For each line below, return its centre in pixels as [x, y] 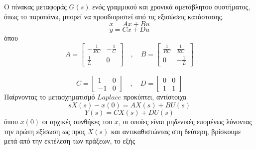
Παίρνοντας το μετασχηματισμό [50, 97]
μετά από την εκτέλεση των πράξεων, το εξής [70, 141]
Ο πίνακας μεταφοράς [35, 6]
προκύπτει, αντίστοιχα [155, 97]
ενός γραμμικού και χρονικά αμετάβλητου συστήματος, [171, 6]
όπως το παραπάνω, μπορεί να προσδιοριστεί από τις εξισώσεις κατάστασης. [114, 16]
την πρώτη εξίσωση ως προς [45, 131]
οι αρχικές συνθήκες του [77, 121]
